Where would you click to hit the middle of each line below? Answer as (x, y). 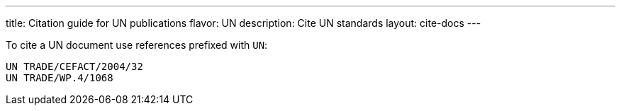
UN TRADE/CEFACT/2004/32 (74, 66)
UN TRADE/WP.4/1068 (60, 78)
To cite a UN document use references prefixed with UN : (137, 45)
